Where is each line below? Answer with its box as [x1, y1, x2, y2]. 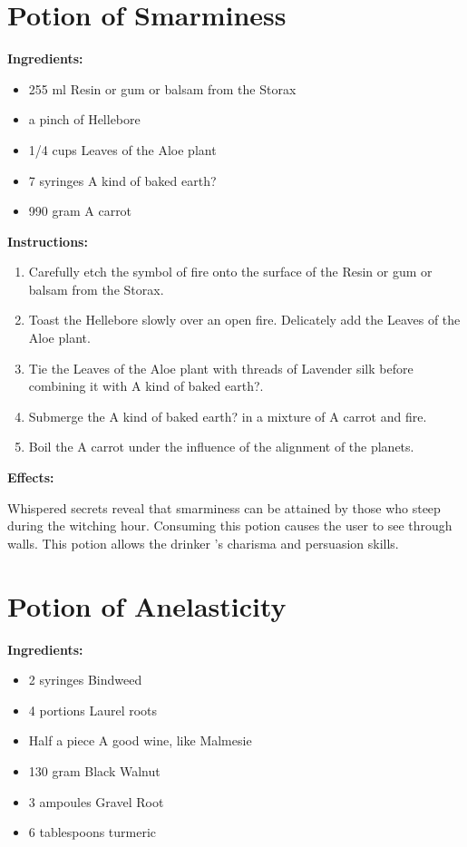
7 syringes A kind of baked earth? [28, 170, 217, 190]
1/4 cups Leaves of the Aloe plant [28, 140, 217, 159]
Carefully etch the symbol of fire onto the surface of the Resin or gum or [28, 262, 433, 281]
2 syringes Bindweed [28, 670, 142, 689]
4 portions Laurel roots [28, 700, 158, 719]
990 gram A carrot [28, 201, 132, 220]
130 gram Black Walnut [28, 761, 161, 780]
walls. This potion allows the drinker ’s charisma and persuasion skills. [7, 533, 399, 552]
